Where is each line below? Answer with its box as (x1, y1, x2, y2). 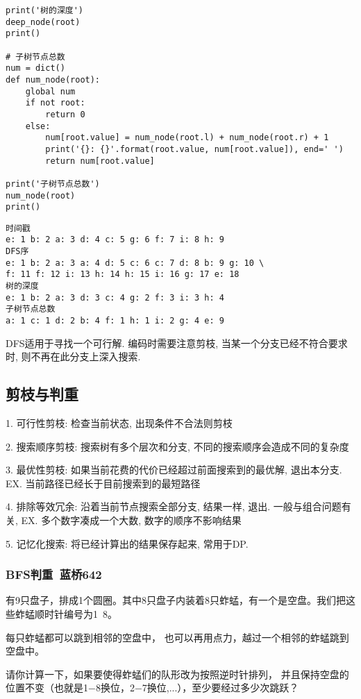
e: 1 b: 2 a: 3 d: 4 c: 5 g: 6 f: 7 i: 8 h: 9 (6, 235, 224, 245)
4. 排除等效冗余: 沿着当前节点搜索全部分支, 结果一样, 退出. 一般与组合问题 (6, 499, 342, 514)
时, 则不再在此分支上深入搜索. (6, 349, 141, 364)
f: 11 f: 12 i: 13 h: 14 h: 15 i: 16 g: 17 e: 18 (6, 269, 240, 280)
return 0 (45, 109, 85, 119)
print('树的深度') (6, 6, 83, 15)
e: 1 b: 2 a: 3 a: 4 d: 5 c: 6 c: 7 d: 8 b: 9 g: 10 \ (6, 258, 265, 268)
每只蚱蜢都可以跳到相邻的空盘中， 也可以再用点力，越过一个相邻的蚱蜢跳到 (6, 630, 349, 644)
